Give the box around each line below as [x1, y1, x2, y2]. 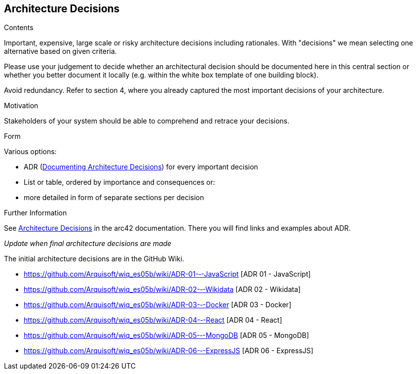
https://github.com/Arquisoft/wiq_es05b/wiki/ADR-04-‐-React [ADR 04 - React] [24, 316, 282, 325]
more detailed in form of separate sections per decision [24, 193, 204, 202]
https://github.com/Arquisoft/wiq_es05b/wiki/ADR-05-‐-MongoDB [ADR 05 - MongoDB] [24, 331, 309, 340]
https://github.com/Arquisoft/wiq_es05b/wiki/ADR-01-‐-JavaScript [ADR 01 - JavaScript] [24, 270, 311, 279]
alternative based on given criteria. [4, 47, 117, 56]
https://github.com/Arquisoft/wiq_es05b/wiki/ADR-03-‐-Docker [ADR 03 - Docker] [24, 300, 292, 309]
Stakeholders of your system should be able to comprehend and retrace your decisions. [4, 117, 290, 125]
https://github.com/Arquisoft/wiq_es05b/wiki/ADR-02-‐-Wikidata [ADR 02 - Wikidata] [24, 285, 301, 294]
